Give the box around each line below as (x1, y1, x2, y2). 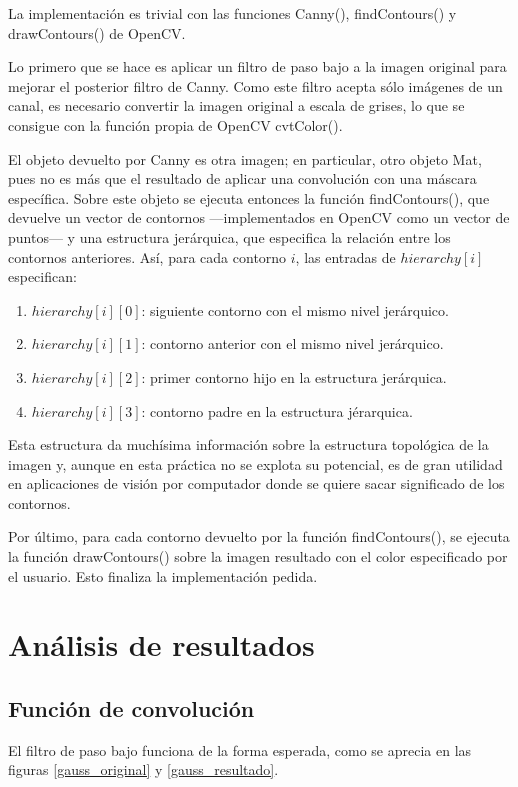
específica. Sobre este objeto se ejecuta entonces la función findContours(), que (8, 187, 490, 208)
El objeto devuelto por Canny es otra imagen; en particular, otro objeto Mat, (8, 148, 482, 169)
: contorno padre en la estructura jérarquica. (141, 400, 413, 421)
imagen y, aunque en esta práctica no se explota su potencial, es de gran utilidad (8, 453, 503, 474)
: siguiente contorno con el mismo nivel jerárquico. (141, 299, 449, 320)
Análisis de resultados (8, 624, 315, 665)
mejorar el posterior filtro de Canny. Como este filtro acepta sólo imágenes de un (8, 75, 503, 96)
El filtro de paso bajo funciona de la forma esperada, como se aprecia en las (8, 739, 472, 760)
